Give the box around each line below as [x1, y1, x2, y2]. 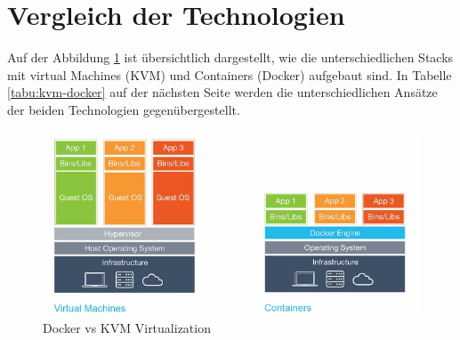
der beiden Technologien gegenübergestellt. [7, 100, 240, 118]
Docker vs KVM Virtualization [43, 319, 211, 337]
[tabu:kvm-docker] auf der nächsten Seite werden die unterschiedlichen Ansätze [7, 83, 438, 101]
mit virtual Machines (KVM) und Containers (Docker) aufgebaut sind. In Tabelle [7, 65, 452, 84]
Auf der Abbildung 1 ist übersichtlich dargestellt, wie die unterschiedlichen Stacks [7, 48, 454, 67]
